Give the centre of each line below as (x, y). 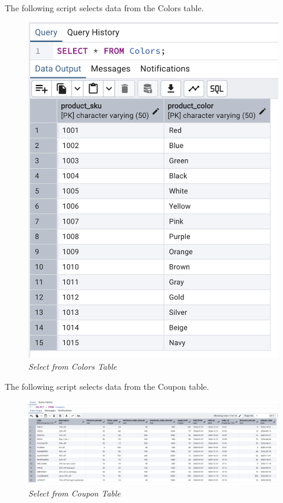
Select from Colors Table (73, 366)
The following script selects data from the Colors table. (104, 8)
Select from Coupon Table (75, 493)
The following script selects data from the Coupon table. (107, 386)
